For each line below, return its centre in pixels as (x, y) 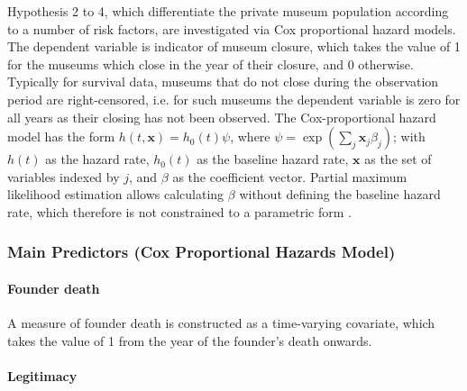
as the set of (398, 159)
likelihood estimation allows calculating (116, 194)
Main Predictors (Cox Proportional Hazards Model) (201, 252)
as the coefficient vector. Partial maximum (290, 176)
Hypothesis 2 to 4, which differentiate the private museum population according (228, 11)
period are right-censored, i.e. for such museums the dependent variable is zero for (234, 99)
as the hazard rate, (97, 159)
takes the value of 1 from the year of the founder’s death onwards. (190, 340)
